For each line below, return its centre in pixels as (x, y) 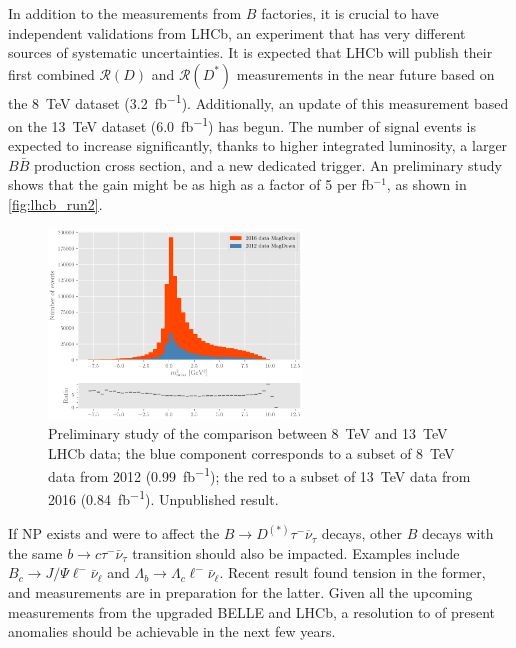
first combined (51, 73)
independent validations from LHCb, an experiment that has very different (237, 32)
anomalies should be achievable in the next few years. (172, 631)
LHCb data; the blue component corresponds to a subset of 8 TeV (251, 452)
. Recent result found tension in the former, (352, 572)
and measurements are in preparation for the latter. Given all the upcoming (240, 591)
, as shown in (426, 184)
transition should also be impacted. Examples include (296, 552)
